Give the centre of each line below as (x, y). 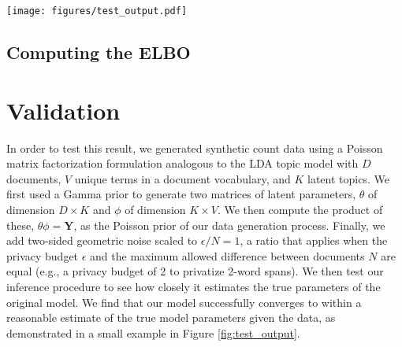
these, (20, 225)
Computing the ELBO (99, 52)
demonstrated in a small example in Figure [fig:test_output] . (153, 332)
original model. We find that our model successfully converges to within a (184, 302)
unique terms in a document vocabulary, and (182, 178)
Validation (63, 110)
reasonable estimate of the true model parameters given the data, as (171, 317)
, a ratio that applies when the (314, 240)
